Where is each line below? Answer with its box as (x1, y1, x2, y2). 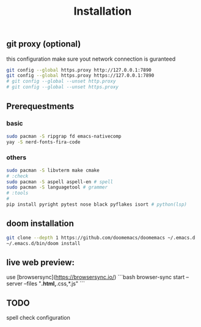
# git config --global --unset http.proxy (6, 78, 116, 85)
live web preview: (6, 257, 75, 268)
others (6, 153, 26, 162)
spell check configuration (6, 314, 70, 321)
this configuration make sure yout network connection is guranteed (6, 55, 176, 62)
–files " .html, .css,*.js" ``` (24, 280, 86, 287)
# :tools (6, 190, 29, 197)
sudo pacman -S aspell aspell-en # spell (6, 179, 114, 185)
